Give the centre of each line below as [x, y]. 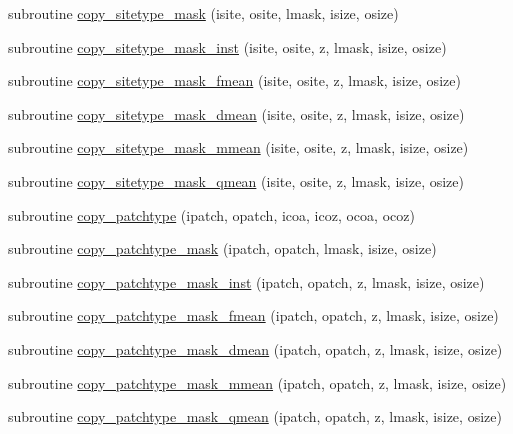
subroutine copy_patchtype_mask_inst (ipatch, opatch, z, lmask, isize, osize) [246, 281]
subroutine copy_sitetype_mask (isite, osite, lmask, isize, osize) [203, 13]
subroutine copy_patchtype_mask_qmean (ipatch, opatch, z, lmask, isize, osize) [255, 416]
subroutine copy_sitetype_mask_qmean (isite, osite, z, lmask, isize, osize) [236, 180]
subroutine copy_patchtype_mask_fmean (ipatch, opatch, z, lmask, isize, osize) [253, 315]
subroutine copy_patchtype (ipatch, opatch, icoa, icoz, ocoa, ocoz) [211, 214]
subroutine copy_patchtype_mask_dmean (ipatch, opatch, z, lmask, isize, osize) [255, 348]
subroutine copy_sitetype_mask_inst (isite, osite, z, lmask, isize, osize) [227, 46]
